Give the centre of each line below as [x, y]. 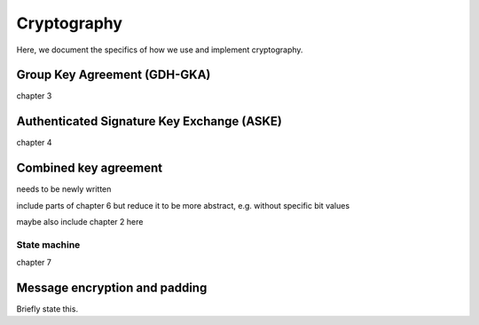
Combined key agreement [90, 168]
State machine [48, 244]
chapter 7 [34, 263]
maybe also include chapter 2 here [80, 222]
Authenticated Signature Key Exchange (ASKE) [149, 121]
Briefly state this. [47, 309]
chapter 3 [34, 96]
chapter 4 [34, 143]
